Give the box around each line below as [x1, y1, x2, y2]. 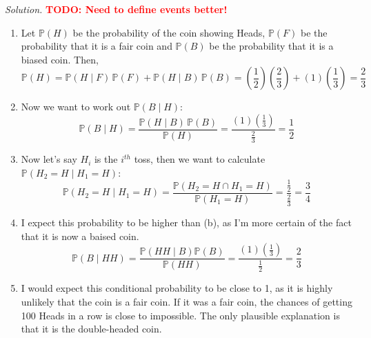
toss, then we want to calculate [134, 152, 265, 166]
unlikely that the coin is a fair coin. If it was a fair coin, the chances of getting [21, 294, 352, 308]
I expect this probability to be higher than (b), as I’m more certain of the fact [21, 215, 352, 229]
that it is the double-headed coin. [21, 321, 162, 336]
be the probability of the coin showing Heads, [72, 25, 265, 39]
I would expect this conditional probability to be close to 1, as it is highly [21, 281, 333, 295]
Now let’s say [21, 152, 77, 166]
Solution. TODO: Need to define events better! [5, 2, 228, 16]
